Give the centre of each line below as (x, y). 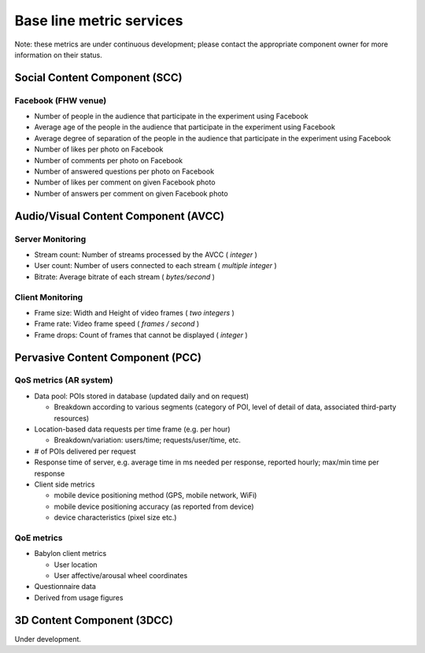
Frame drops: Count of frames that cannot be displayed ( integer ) (141, 334)
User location (76, 565)
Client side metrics (65, 484)
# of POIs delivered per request (85, 451)
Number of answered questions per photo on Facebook (124, 172)
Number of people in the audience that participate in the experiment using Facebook (171, 116)
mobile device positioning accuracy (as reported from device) (154, 506)
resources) (72, 418)
